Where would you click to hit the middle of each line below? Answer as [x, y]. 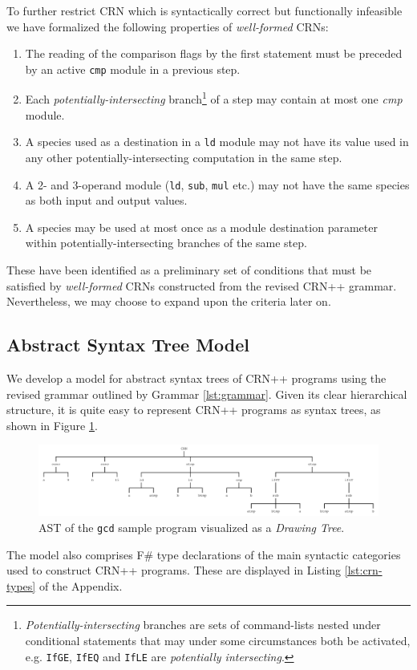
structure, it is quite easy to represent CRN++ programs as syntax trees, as [194, 410]
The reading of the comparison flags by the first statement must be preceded [214, 53]
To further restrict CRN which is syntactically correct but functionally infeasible [204, 10]
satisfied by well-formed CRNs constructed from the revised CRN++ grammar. [202, 285]
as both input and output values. [106, 200]
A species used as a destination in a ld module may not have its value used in [217, 142]
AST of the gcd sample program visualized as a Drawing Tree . [192, 527]
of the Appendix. [81, 585]
